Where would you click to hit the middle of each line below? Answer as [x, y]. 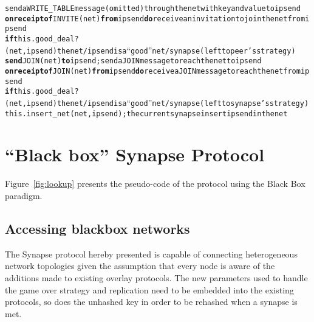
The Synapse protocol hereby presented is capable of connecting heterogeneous [151, 254]
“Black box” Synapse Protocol [135, 154]
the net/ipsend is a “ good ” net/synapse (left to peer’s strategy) [176, 50]
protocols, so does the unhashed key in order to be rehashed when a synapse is [151, 302]
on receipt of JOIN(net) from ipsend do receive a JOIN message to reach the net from [153, 71]
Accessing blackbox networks [97, 228]
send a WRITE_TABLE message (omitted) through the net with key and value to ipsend [153, 9]
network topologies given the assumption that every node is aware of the [140, 266]
